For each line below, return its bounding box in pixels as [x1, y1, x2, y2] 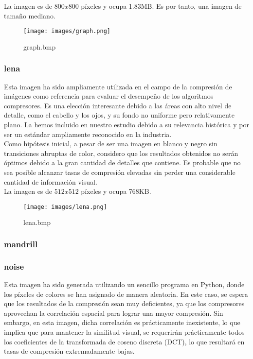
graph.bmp [23, 41, 56, 51]
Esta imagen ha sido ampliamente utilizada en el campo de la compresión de [4, 81, 232, 91]
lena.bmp [23, 217, 51, 227]
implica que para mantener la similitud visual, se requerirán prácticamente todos [4, 327, 245, 337]
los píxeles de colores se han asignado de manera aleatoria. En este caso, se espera [4, 289, 248, 299]
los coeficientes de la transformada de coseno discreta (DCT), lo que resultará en [4, 336, 245, 346]
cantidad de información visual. [4, 176, 97, 187]
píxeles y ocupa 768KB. [81, 186, 151, 196]
